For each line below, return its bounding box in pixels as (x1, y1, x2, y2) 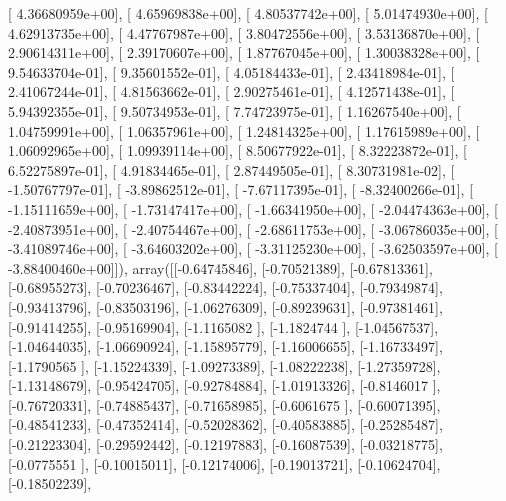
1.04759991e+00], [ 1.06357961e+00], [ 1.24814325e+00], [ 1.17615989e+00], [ (8, 120, 480, 141)
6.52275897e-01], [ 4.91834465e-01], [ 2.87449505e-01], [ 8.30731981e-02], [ (8, 159, 455, 180)
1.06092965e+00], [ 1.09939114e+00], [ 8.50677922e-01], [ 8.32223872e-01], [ (8, 140, 467, 161)
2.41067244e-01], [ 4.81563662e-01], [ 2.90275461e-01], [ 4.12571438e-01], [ (8, 81, 455, 102)
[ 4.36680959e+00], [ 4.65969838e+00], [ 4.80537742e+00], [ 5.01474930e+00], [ (8, 3, 488, 23)
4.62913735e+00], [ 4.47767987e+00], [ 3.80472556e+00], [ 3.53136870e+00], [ (8, 22, 480, 43)
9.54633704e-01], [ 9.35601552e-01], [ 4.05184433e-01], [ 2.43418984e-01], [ (8, 61, 455, 82)
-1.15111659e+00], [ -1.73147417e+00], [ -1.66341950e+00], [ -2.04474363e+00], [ (8, 198, 498, 219)
